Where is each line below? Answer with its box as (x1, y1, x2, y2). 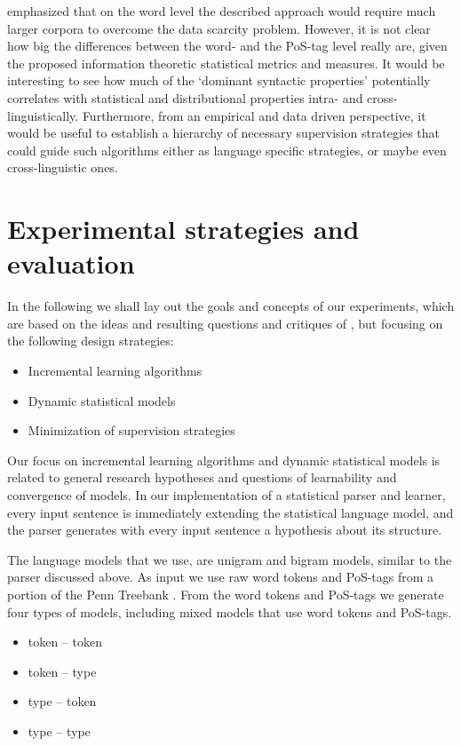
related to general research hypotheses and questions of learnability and (7, 468, 397, 487)
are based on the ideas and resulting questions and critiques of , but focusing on (7, 313, 443, 332)
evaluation (7, 245, 135, 282)
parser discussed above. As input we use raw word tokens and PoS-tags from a (7, 567, 434, 586)
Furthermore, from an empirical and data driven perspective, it (82, 106, 426, 124)
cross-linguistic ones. (7, 158, 118, 177)
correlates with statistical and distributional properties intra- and (7, 88, 363, 107)
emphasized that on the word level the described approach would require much (7, 2, 436, 20)
